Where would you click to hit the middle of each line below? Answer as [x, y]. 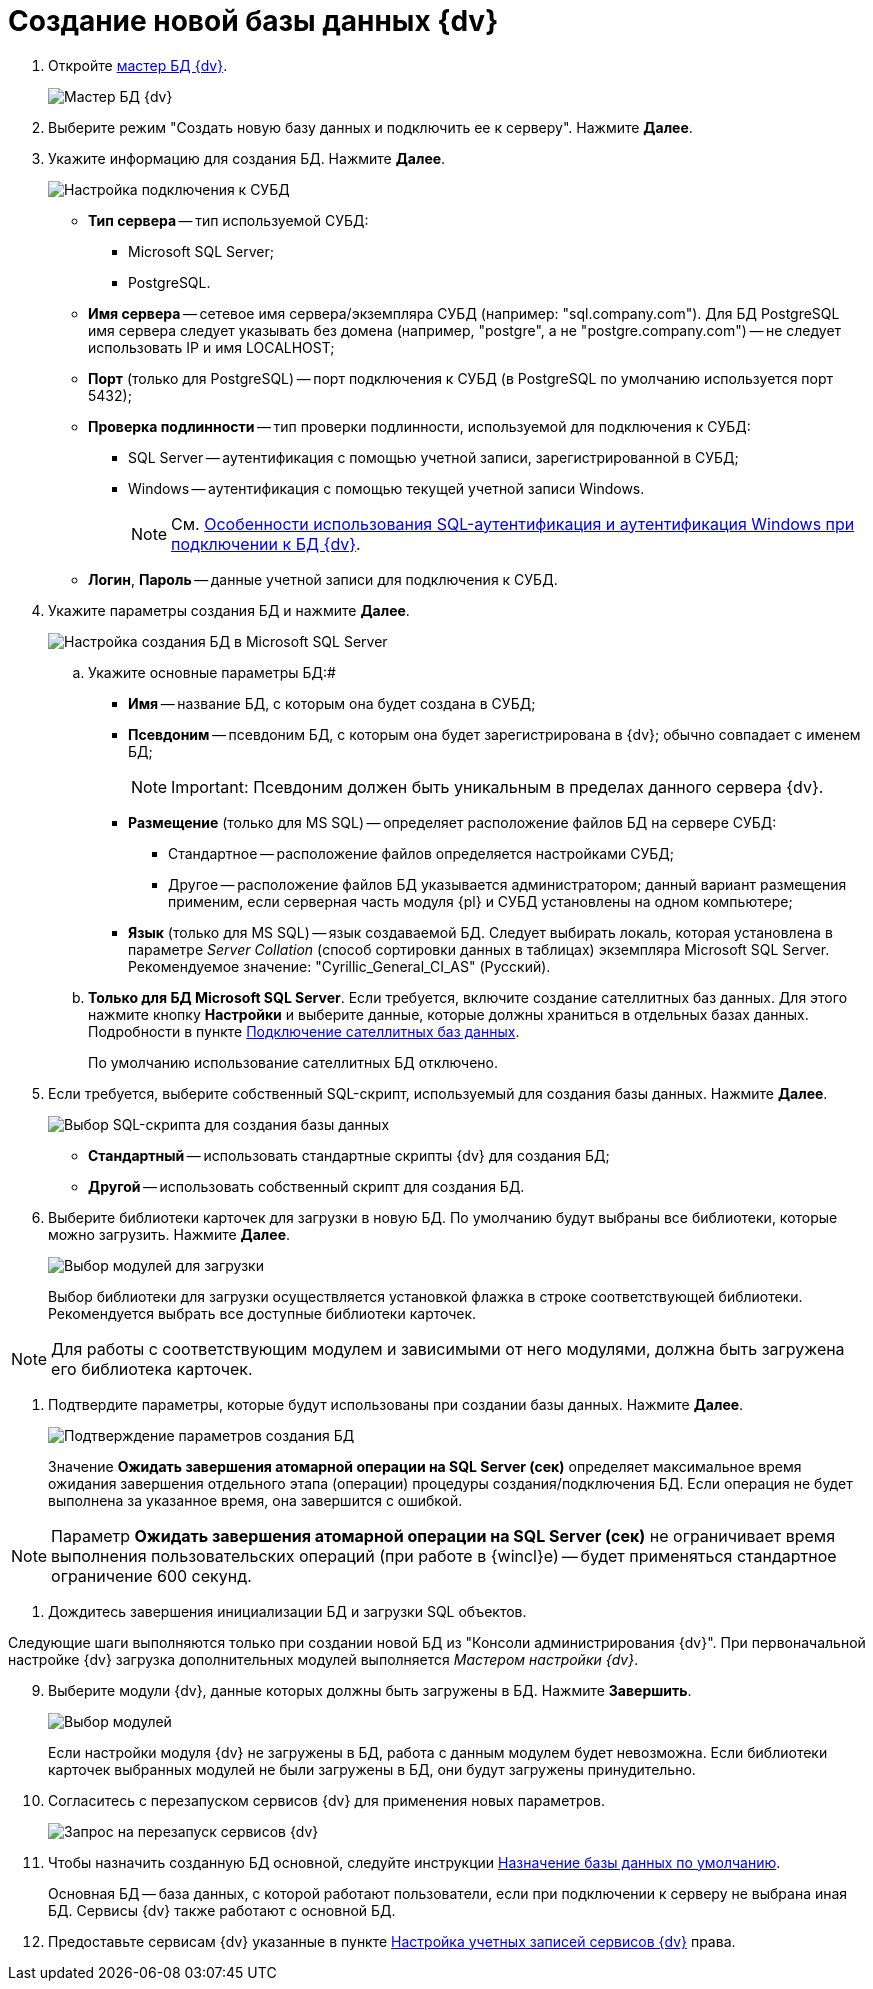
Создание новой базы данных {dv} [253, 21]
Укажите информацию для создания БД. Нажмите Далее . [247, 158]
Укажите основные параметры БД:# [212, 672]
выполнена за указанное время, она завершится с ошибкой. [255, 1500]
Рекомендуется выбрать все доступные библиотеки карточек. [262, 1313]
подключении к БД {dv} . [266, 543]
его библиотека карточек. [152, 1368]
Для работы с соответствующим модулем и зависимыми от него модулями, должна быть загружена [448, 1348]
